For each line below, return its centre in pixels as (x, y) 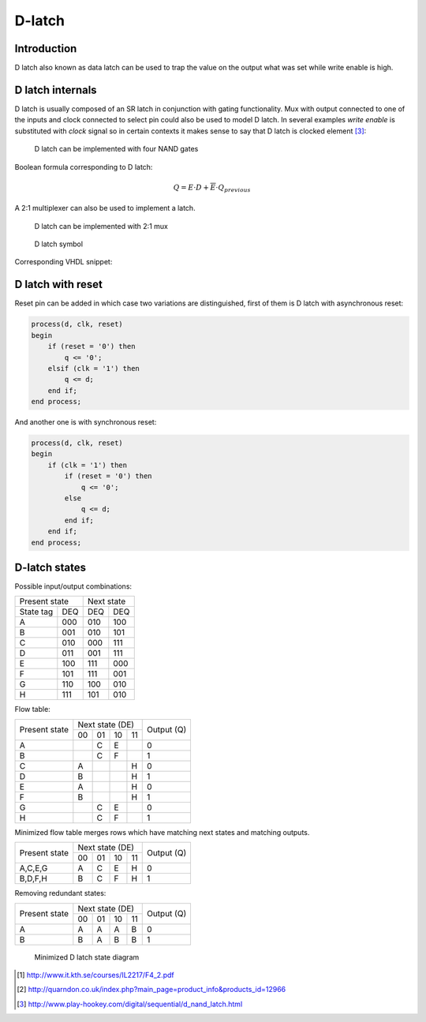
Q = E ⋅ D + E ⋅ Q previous (212, 188)
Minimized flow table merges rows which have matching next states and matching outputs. (162, 832)
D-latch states (50, 567)
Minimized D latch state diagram (87, 957)
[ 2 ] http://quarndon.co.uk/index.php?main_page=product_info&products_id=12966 (151, 990)
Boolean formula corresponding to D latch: (84, 167)
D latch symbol (58, 244)
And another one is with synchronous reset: (86, 422)
